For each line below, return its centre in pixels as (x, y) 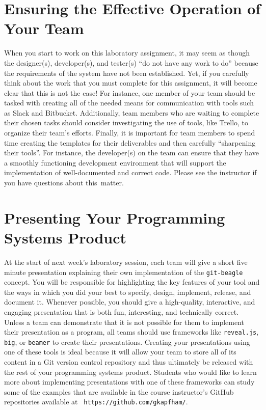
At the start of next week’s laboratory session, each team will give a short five (126, 262)
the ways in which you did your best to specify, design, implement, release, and (128, 292)
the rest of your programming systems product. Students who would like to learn (130, 372)
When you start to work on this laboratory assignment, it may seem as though (127, 53)
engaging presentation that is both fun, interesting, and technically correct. (122, 311)
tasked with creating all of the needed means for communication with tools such (129, 103)
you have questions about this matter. (64, 183)
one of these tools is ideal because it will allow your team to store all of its (120, 352)
